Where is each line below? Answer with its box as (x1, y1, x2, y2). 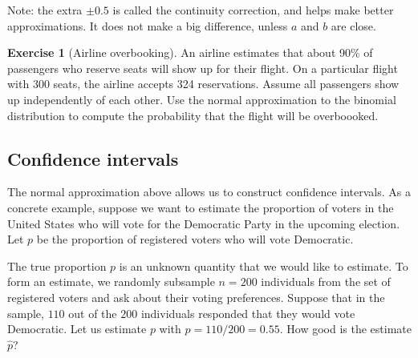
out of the (68, 304, 117, 321)
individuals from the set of (261, 273, 391, 290)
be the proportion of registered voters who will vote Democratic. (36, 231, 354, 247)
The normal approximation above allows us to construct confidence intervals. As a (7, 183, 411, 200)
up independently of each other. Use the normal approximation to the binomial (7, 91, 396, 107)
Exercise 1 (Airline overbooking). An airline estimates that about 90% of (7, 44, 373, 61)
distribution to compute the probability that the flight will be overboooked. (7, 107, 379, 123)
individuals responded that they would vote (140, 304, 355, 321)
